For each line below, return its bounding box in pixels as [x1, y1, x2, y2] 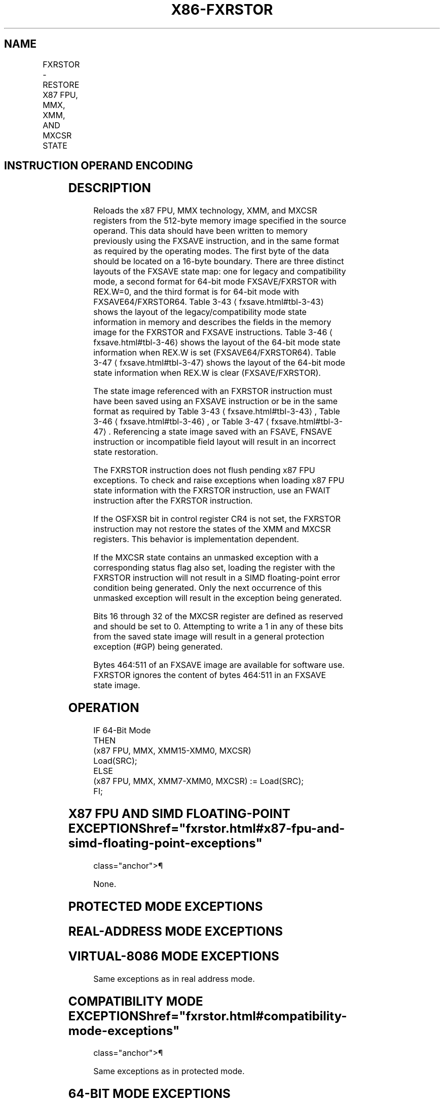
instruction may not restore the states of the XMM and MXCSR [93, 524, 331, 535]
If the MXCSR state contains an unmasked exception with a [93, 552, 319, 563]
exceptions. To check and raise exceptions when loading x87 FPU [93, 475, 345, 486]
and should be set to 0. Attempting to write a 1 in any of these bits [93, 621, 343, 632]
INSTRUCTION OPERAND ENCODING [4, 159, 193, 172]
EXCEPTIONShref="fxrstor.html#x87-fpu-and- [68, 821, 345, 836]
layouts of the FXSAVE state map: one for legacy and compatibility [93, 266, 346, 277]
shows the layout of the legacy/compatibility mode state [93, 307, 307, 317]
